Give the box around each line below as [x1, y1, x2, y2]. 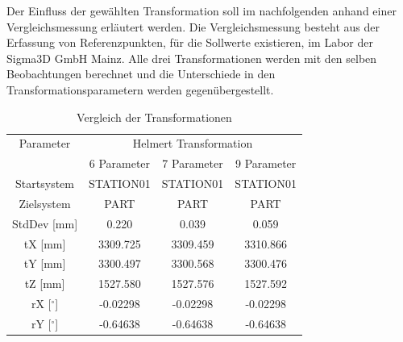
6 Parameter [89, 155, 151, 172]
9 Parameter [235, 155, 297, 172]
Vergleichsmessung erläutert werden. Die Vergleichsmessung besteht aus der [6, 18, 380, 35]
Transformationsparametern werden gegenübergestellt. [6, 81, 274, 98]
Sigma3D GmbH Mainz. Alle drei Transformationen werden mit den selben [6, 49, 377, 66]
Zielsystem [19, 194, 71, 211]
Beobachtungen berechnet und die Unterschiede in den [6, 65, 276, 82]
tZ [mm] [24, 275, 65, 292]
